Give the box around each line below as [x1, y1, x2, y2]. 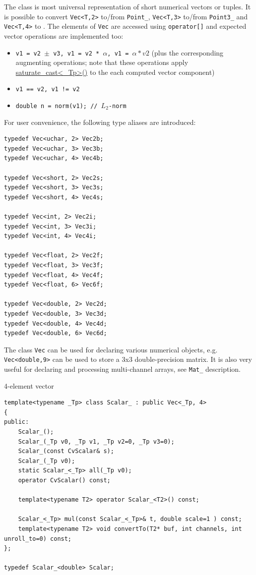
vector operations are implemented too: [4, 30, 124, 41]
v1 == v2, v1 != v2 [15, 86, 80, 93]
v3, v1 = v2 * [53, 50, 100, 57]
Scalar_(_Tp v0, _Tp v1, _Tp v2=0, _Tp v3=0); [18, 438, 175, 445]
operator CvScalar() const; [18, 477, 111, 484]
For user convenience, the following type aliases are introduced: [4, 116, 196, 127]
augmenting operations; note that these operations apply [15, 57, 189, 67]
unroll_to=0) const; [4, 535, 72, 542]
